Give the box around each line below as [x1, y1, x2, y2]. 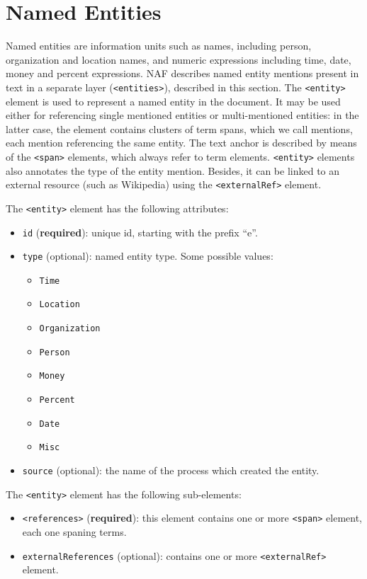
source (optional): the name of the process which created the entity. [22, 463, 320, 478]
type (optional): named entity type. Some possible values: [22, 248, 273, 263]
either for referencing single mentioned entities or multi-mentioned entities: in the [6, 108, 359, 122]
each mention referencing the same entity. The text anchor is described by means [6, 135, 357, 150]
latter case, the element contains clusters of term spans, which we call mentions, [6, 121, 353, 136]
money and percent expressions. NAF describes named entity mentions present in [6, 66, 359, 81]
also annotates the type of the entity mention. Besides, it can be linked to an [6, 163, 340, 178]
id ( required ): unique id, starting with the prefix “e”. [22, 224, 258, 239]
